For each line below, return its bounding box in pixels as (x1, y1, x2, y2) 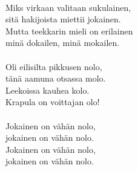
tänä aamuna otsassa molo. (5, 72, 106, 85)
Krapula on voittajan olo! (5, 95, 100, 108)
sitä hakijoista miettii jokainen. (5, 13, 121, 25)
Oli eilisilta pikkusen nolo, (5, 60, 102, 73)
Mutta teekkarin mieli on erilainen (5, 24, 133, 37)
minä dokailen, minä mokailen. (5, 36, 120, 49)
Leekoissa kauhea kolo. (5, 83, 90, 96)
